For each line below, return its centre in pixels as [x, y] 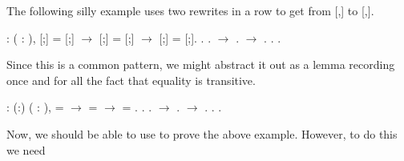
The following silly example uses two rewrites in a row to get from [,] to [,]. [190, 10]
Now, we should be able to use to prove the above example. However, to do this [202, 133]
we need [26, 149]
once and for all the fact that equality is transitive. [131, 80]
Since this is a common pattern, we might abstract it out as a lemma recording [201, 64]
